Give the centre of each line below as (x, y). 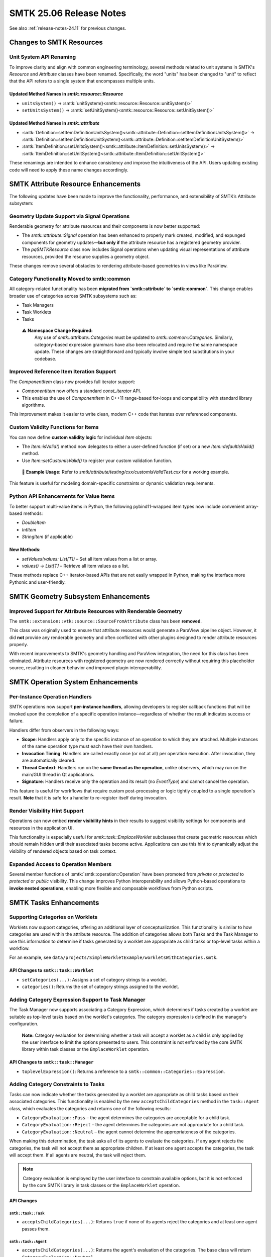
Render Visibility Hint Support (46, 811)
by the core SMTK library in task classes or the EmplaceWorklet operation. (101, 1185)
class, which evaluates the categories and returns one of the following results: (90, 1108)
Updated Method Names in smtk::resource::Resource (66, 94)
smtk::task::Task (27, 1213)
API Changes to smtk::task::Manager (51, 1062)
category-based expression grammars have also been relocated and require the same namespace (136, 344)
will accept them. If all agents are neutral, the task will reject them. (78, 1155)
